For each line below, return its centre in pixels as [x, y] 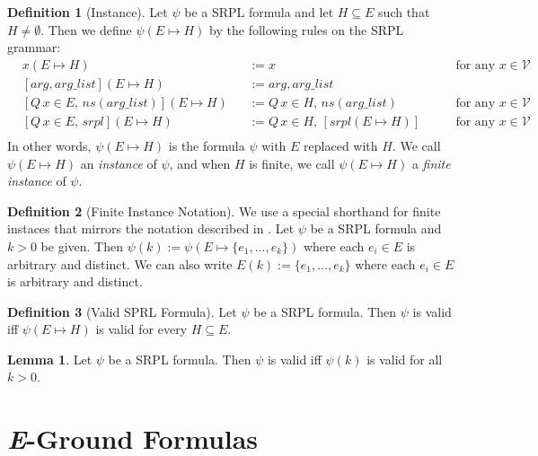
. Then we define [86, 29]
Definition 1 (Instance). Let [88, 12]
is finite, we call [292, 163]
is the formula [207, 145]
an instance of [119, 163]
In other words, [49, 145]
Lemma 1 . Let [50, 359]
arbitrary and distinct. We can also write [120, 263]
